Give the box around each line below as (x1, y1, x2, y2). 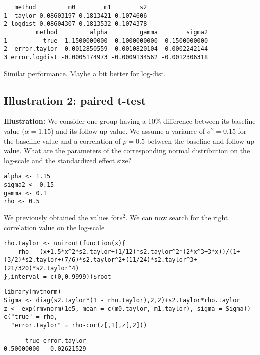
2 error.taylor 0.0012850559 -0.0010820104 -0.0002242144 (4, 45, 208, 53)
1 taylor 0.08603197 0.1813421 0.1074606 (4, 12, 147, 19)
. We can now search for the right (125, 212, 228, 222)
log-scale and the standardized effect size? (4, 155, 132, 165)
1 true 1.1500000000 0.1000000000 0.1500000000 (4, 37, 208, 44)
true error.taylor (25, 337, 86, 344)
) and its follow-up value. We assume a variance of (51, 125, 205, 136)
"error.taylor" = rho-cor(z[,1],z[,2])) (11, 322, 147, 329)
